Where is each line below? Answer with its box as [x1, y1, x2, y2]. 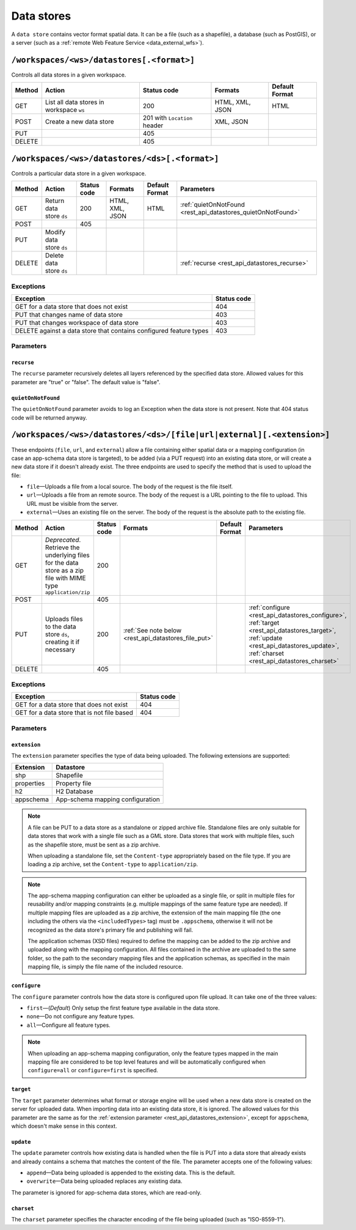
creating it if [45, 637, 80, 646]
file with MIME [45, 574, 86, 582]
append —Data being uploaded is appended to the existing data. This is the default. [26, 1169, 236, 1177]
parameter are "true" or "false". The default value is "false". [11, 378, 161, 385]
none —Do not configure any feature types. [26, 1013, 135, 1020]
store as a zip [45, 566, 84, 574]
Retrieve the [45, 543, 80, 552]
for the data [45, 558, 79, 567]
